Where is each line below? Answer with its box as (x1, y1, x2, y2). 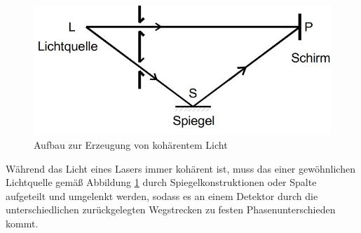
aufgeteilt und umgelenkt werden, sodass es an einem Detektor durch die (6, 188, 318, 203)
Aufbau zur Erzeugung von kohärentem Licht (34, 137, 228, 152)
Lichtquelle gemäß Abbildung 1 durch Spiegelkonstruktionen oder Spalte (6, 175, 317, 189)
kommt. (6, 215, 39, 230)
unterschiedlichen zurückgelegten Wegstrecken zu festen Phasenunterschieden (6, 202, 336, 217)
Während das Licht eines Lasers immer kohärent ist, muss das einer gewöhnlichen (6, 161, 355, 175)
